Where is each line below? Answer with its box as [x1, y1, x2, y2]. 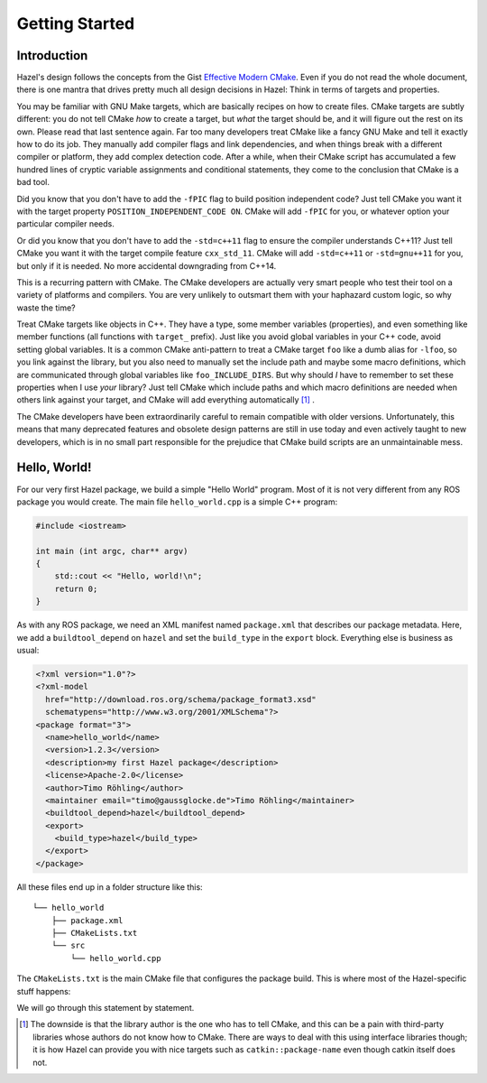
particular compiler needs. [16, 218, 115, 229]
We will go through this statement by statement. [16, 1002, 195, 1013]
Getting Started [16, 14, 135, 33]
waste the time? [16, 302, 76, 313]
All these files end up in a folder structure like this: [16, 881, 203, 893]
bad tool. [16, 177, 50, 188]
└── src [51, 940, 86, 951]
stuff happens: [16, 986, 71, 996]
